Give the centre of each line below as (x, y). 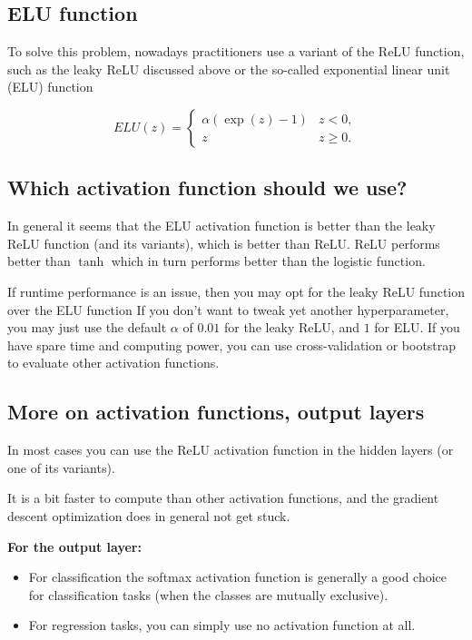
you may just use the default (87, 327)
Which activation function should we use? (207, 187)
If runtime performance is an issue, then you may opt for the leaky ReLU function (236, 291)
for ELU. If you (417, 327)
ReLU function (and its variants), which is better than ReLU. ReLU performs (224, 243)
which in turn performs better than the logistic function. (268, 261)
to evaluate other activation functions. (113, 363)
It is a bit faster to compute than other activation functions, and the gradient (223, 498)
